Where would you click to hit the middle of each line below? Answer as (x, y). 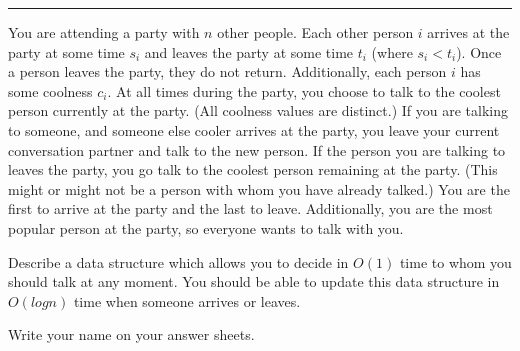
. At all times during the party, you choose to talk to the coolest (304, 90)
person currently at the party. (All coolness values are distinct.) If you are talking (258, 110)
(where (392, 51)
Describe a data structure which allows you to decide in (178, 261)
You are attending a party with (104, 32)
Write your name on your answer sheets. (131, 334)
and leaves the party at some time (249, 51)
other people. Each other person (315, 32)
